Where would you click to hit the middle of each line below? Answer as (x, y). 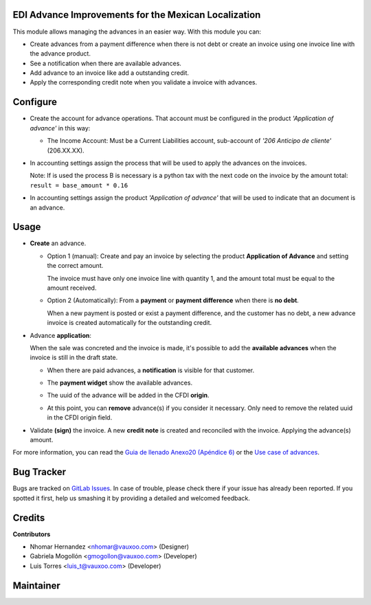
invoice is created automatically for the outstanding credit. (130, 323)
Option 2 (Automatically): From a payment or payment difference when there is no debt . (173, 300)
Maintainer (37, 585)
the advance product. (60, 54)
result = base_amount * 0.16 (79, 185)
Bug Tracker (40, 472)
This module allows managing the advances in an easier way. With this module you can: (137, 32)
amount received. (72, 288)
